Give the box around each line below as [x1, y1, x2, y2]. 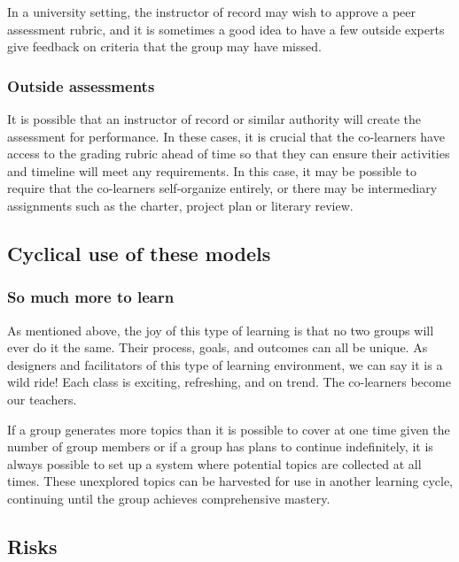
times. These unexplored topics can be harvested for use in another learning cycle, [7, 472, 454, 490]
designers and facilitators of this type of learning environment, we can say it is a [7, 355, 443, 373]
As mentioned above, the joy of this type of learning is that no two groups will [7, 320, 434, 339]
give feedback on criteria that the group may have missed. [7, 37, 322, 56]
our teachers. [7, 389, 77, 408]
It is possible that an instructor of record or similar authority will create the [7, 110, 421, 127]
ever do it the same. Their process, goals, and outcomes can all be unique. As [7, 338, 428, 357]
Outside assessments [7, 74, 155, 96]
